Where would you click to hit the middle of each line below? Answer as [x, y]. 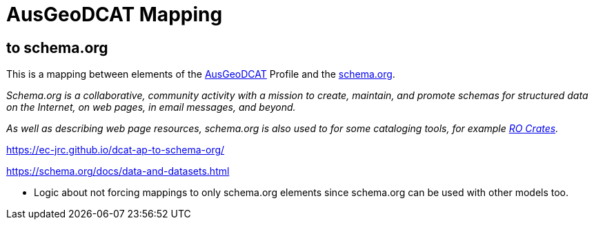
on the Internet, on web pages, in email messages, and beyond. [151, 107]
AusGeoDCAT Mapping [115, 14]
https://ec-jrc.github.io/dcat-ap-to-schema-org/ [116, 150]
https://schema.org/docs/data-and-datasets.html [118, 171]
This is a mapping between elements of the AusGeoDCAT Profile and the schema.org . [201, 74]
